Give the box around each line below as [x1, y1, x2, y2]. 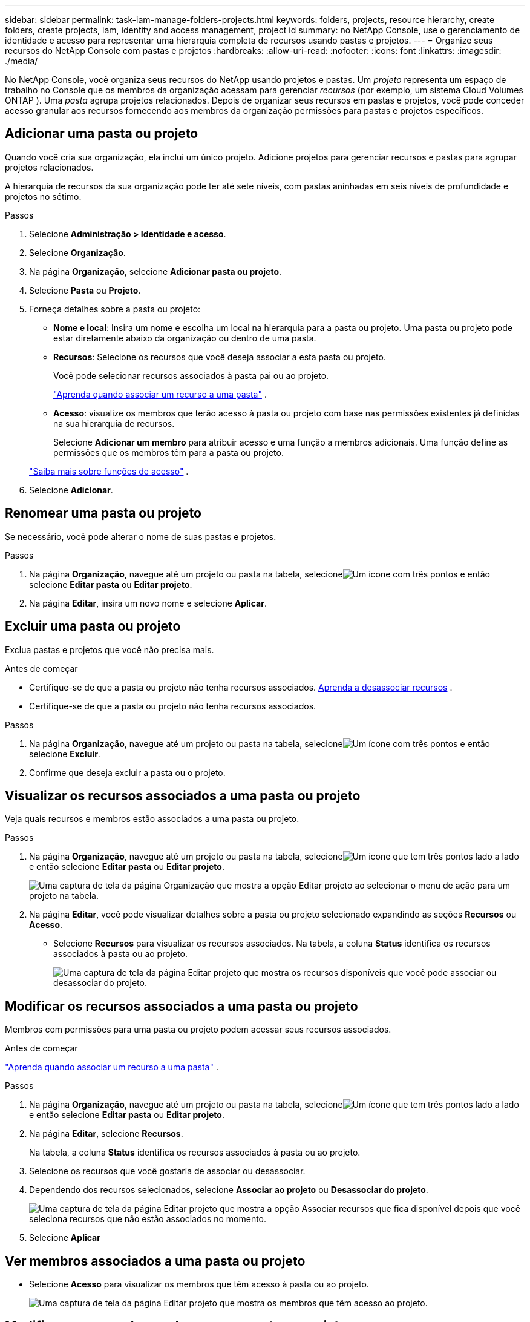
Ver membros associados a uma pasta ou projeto [5, 1253, 306, 1269]
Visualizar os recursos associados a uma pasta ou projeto [5, 788, 361, 803]
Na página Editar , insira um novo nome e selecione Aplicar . [29, 597, 267, 608]
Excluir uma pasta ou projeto [5, 619, 181, 634]
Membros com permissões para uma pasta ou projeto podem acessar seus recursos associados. [5, 1024, 391, 1035]
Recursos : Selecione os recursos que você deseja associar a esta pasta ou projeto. [53, 351, 386, 362]
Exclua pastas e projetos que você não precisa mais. [5, 644, 214, 655]
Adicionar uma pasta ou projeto [5, 126, 198, 142]
